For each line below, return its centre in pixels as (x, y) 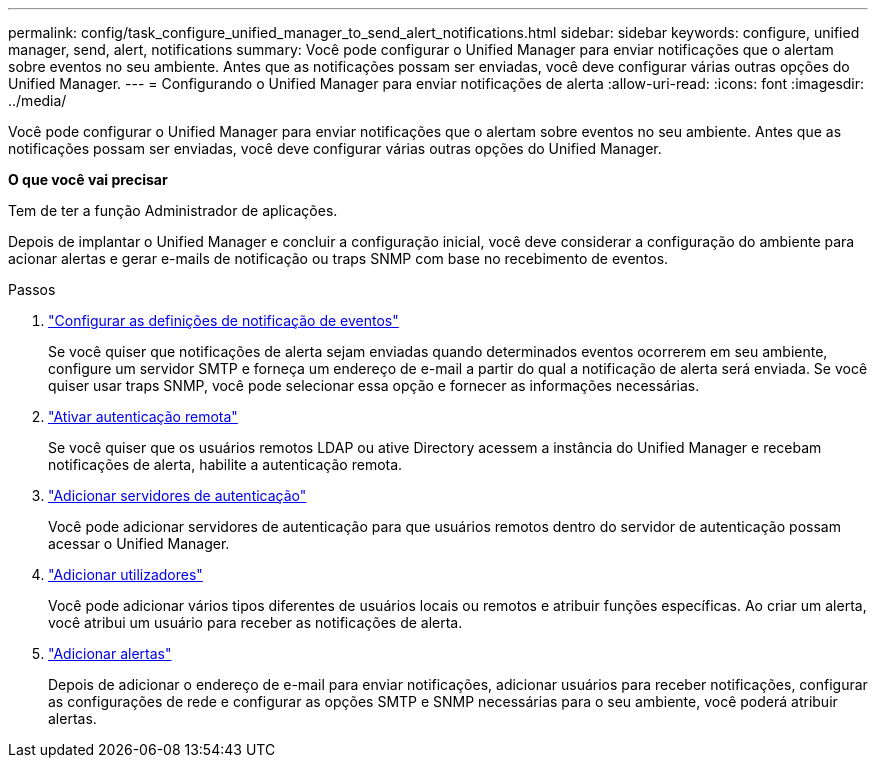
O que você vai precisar (88, 179)
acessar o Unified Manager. (139, 543)
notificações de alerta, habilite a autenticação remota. (225, 464)
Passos (32, 289)
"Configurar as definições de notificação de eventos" (223, 320)
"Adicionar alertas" (110, 653)
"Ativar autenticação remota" (143, 416)
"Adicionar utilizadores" (125, 574)
